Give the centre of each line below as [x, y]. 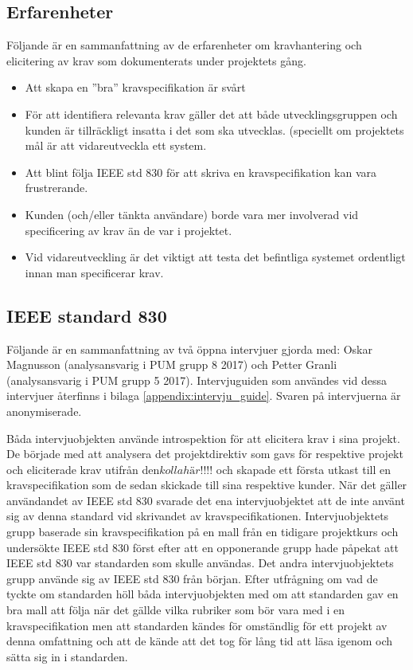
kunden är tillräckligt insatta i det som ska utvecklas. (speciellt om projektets [214, 129]
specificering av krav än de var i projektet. [129, 230]
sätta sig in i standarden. [67, 656]
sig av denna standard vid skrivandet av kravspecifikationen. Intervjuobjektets [198, 516]
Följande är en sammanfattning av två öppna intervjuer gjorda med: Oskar [189, 349]
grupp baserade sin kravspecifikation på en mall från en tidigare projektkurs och [203, 532]
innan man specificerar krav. [94, 272]
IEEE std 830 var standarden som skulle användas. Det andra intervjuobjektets [200, 563]
